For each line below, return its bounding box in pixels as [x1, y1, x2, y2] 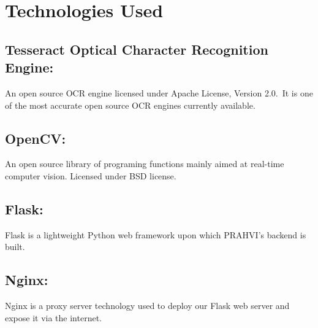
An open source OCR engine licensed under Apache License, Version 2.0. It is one [5, 86, 313, 99]
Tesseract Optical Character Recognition [5, 39, 268, 58]
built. [5, 240, 25, 253]
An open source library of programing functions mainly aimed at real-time [5, 157, 284, 170]
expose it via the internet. [5, 311, 102, 324]
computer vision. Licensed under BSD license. [5, 169, 176, 182]
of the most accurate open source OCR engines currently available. [5, 98, 256, 111]
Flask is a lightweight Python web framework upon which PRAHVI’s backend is [5, 228, 306, 241]
